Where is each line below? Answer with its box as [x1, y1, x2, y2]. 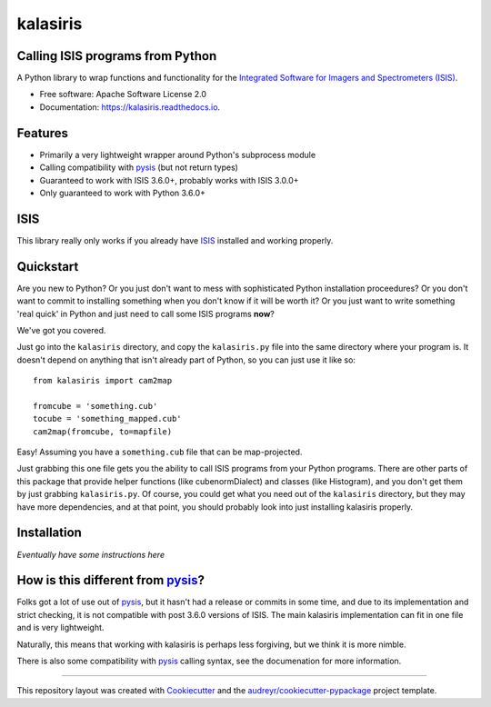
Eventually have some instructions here [16, 549, 165, 560]
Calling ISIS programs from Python [16, 48, 217, 64]
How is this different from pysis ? [16, 573, 205, 588]
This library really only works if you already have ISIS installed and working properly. [16, 234, 334, 245]
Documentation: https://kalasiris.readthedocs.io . [39, 101, 221, 113]
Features [16, 125, 68, 141]
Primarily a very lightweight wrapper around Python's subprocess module [39, 149, 316, 160]
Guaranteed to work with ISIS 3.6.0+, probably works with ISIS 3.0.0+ [39, 174, 299, 185]
